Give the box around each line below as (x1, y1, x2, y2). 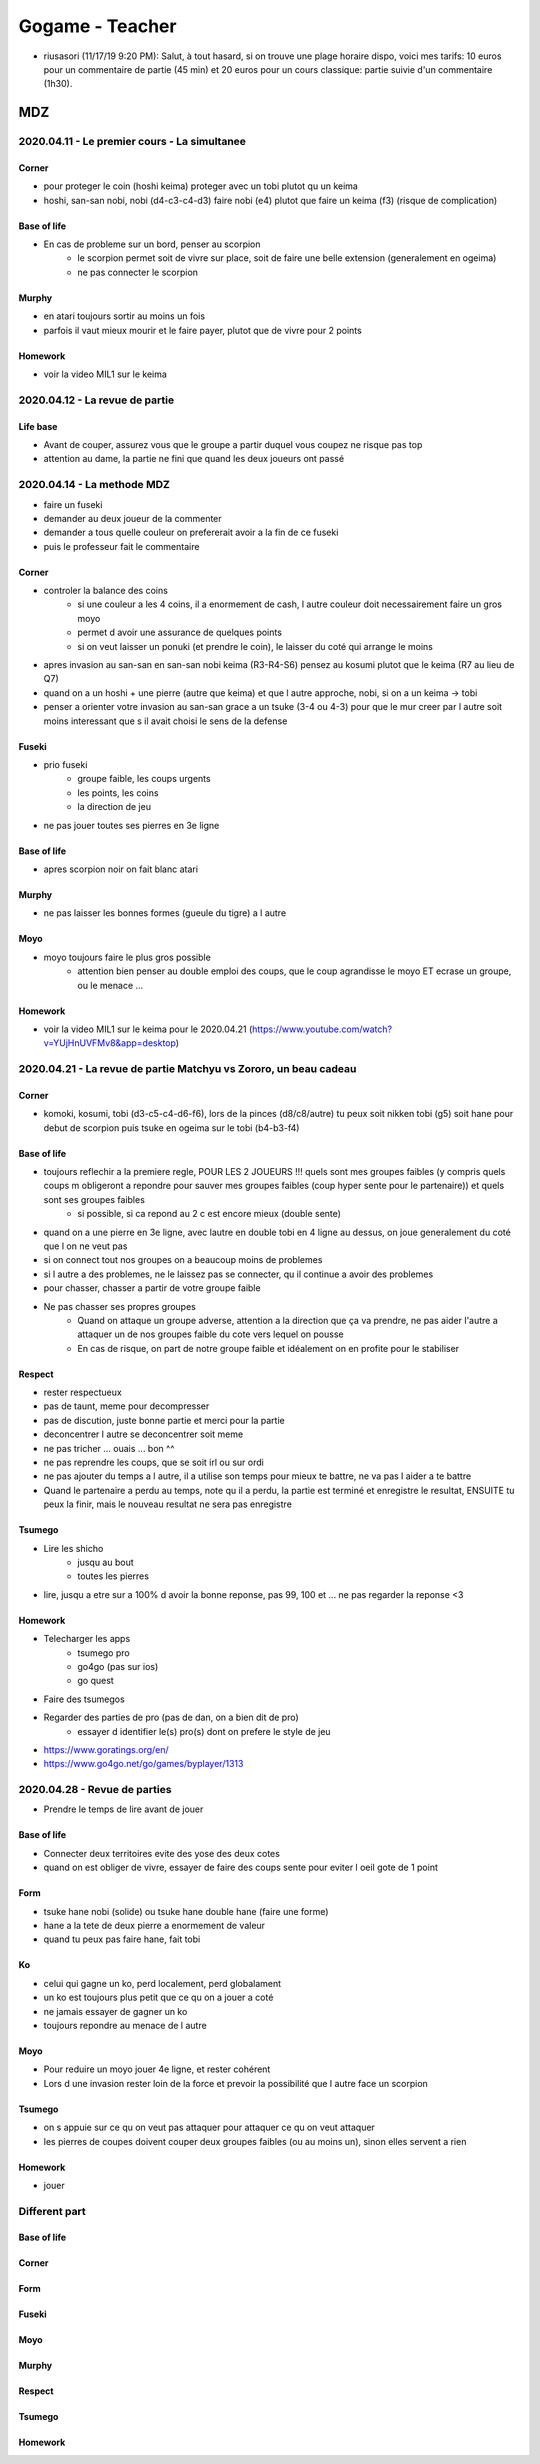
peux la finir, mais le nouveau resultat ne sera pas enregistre (43, 1498, 292, 1510)
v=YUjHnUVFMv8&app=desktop (43, 1037, 177, 1049)
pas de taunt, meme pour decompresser (43, 1400, 210, 1412)
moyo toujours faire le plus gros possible (43, 951, 212, 963)
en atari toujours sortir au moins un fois (43, 310, 205, 322)
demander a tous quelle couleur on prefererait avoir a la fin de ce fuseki (43, 526, 339, 539)
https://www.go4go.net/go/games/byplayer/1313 (43, 1758, 244, 1770)
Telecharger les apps (43, 1633, 131, 1645)
